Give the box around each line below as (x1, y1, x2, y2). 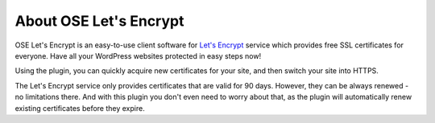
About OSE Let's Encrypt (14, 12, 184, 30)
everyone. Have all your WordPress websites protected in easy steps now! (14, 51, 262, 60)
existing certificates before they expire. (14, 103, 145, 113)
